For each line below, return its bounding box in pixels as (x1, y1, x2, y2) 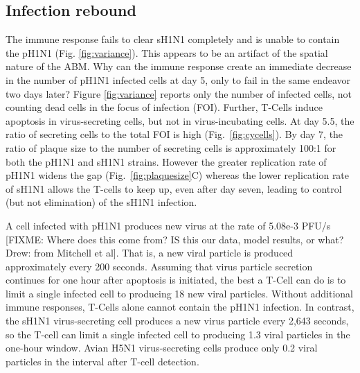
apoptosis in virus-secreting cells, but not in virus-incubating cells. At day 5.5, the (6, 113, 354, 128)
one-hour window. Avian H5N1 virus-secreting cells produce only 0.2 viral (6, 340, 318, 355)
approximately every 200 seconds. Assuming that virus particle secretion (6, 259, 313, 273)
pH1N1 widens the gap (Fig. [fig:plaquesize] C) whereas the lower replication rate (6, 168, 350, 182)
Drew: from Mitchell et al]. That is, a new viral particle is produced (6, 245, 294, 260)
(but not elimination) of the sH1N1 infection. (6, 195, 197, 209)
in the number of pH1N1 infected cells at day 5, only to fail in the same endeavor (6, 72, 350, 87)
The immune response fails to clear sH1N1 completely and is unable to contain (6, 32, 340, 46)
